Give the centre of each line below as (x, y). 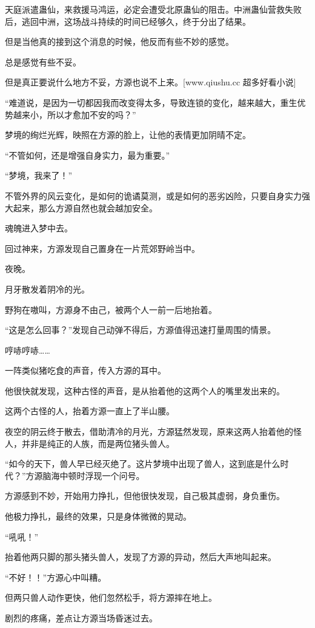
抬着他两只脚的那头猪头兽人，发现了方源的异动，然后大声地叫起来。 (141, 557)
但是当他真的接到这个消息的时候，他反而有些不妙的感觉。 (119, 41)
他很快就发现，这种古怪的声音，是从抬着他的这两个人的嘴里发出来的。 (145, 390)
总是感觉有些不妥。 (43, 61)
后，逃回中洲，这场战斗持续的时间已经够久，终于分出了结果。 (128, 21)
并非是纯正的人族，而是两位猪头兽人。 (98, 443)
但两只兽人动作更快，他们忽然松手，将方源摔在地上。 (111, 597)
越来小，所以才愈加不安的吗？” (75, 114)
